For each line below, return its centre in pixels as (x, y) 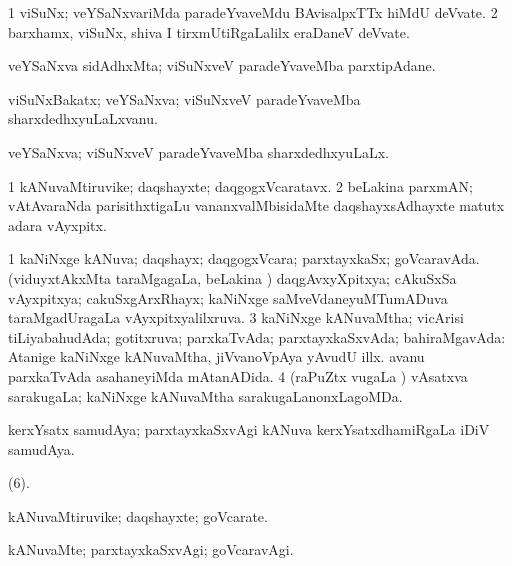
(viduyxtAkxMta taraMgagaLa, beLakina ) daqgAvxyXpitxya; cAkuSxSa (232, 277)
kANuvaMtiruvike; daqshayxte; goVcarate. (138, 515)
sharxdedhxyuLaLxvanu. (83, 118)
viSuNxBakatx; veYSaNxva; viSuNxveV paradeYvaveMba (184, 98)
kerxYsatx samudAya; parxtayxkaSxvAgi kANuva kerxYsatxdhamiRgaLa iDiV (249, 429)
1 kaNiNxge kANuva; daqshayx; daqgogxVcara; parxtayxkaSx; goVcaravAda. (244, 258)
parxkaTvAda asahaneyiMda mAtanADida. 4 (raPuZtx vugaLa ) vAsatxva (238, 375)
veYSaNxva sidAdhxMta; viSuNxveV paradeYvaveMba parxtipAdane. (222, 65)
